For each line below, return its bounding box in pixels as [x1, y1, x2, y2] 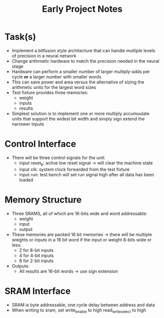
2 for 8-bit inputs [19, 247, 54, 253]
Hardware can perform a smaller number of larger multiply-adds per [11, 68, 150, 75]
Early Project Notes [42, 3, 123, 15]
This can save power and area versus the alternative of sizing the [11, 79, 145, 85]
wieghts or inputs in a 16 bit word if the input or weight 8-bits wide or [11, 237, 152, 242]
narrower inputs [11, 121, 44, 127]
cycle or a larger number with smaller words [11, 74, 101, 79]
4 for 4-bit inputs [19, 252, 54, 258]
